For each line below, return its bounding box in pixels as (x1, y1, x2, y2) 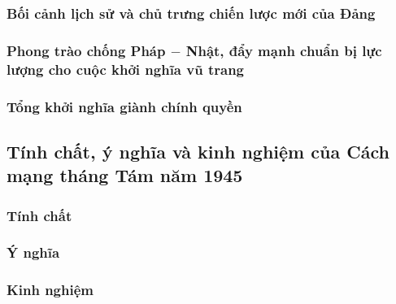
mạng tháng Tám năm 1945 (7, 163, 243, 188)
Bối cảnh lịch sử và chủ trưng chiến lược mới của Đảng (7, 2, 376, 23)
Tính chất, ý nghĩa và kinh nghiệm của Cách (7, 138, 389, 163)
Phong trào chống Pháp (7, 40, 166, 60)
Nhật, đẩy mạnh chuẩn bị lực (185, 40, 382, 60)
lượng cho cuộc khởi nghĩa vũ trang (7, 59, 244, 79)
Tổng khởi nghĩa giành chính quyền (7, 96, 242, 116)
